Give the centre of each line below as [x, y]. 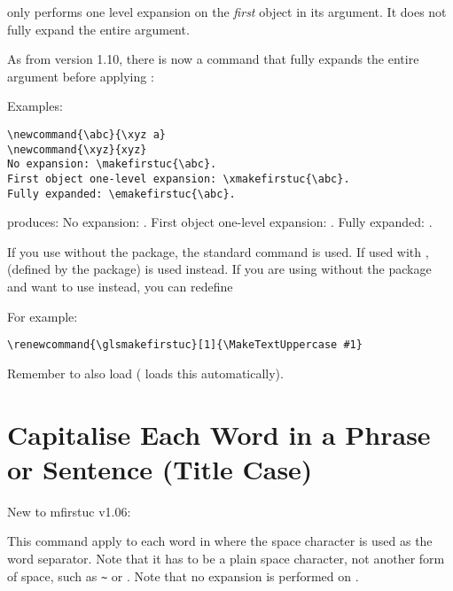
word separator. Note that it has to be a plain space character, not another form [226, 558]
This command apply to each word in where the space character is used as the [220, 541]
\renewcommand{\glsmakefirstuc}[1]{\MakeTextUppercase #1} [185, 345]
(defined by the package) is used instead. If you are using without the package [219, 269]
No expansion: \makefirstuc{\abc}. [112, 164]
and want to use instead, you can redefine [120, 287]
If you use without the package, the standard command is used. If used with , [218, 251]
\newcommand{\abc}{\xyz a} [86, 134]
